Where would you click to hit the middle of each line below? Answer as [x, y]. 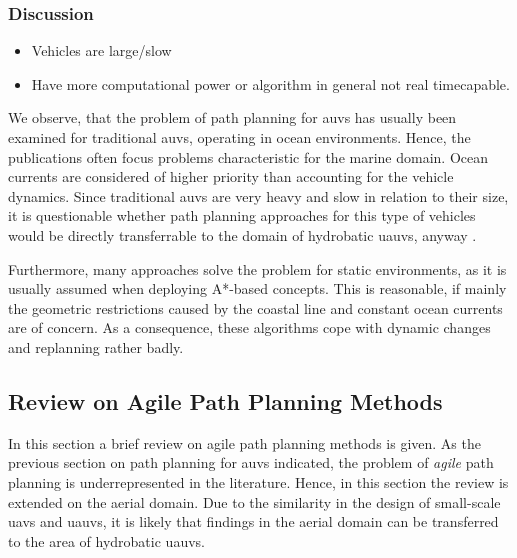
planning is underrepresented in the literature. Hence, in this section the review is [258, 481]
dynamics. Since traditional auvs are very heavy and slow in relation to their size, [258, 195]
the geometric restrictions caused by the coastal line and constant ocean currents [255, 307]
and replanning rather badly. [96, 346]
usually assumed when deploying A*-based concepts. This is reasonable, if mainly [257, 288]
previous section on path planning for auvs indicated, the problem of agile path [251, 462]
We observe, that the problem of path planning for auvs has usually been [232, 117]
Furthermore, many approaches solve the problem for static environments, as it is [257, 268]
